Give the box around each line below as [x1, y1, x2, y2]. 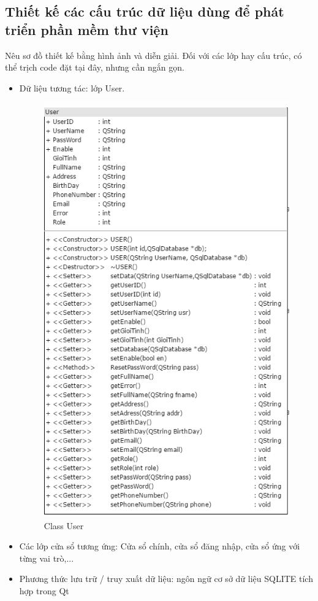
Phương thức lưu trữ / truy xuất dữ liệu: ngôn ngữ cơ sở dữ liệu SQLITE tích [19, 572, 313, 585]
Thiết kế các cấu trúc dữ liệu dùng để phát [5, 2, 284, 21]
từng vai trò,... [19, 551, 74, 564]
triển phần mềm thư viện [5, 20, 168, 39]
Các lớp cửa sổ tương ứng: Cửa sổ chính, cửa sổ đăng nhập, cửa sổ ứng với [19, 540, 300, 553]
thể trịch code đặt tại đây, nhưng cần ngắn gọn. [5, 61, 184, 74]
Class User [44, 519, 84, 532]
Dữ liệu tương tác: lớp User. [19, 81, 125, 94]
